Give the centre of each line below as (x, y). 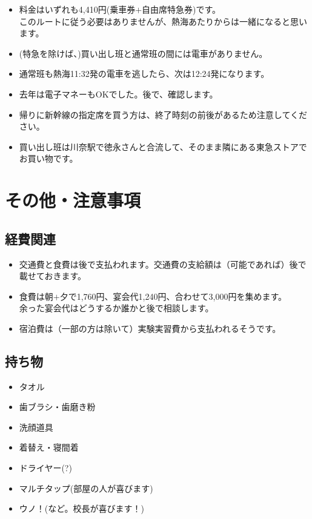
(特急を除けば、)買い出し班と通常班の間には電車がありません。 (143, 53)
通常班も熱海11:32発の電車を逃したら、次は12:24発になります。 (144, 74)
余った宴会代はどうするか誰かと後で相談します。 (116, 308)
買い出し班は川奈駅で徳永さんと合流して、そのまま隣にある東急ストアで (163, 146)
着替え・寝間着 (49, 447)
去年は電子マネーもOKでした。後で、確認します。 (118, 94)
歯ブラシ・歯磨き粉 (57, 407)
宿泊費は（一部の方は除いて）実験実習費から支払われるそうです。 (150, 328)
